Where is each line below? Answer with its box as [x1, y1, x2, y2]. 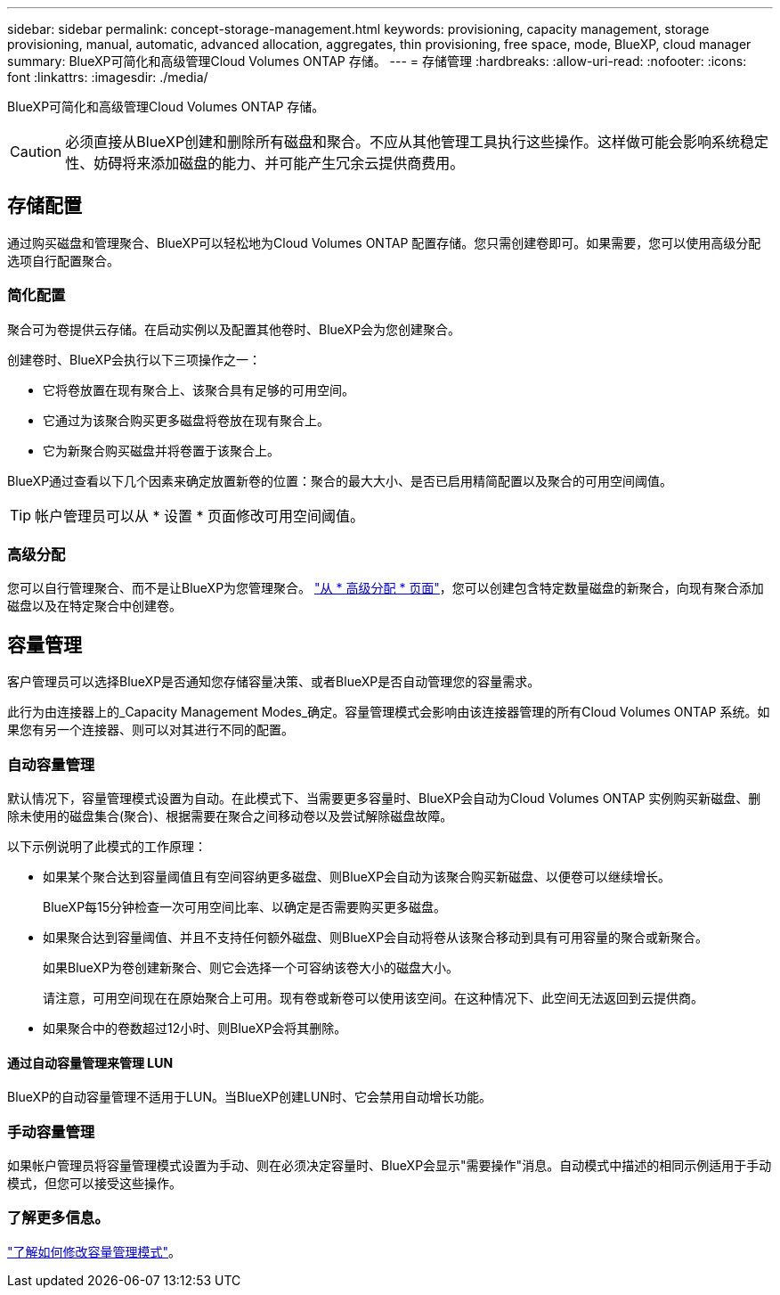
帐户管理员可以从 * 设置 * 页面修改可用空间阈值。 [35, 506, 365, 525]
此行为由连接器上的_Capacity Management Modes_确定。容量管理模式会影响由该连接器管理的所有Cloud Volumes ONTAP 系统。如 [7, 704, 770, 720]
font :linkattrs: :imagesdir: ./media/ [7, 70, 208, 85]
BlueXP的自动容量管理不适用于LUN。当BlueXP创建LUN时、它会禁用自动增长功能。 [7, 1089, 492, 1105]
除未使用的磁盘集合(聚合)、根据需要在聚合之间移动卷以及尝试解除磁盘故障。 [7, 807, 453, 824]
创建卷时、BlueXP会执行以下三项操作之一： [7, 351, 262, 367]
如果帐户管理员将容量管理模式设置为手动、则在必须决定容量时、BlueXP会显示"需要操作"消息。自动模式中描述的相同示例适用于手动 [7, 1157, 772, 1173]
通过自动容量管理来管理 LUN [7, 1054, 174, 1070]
